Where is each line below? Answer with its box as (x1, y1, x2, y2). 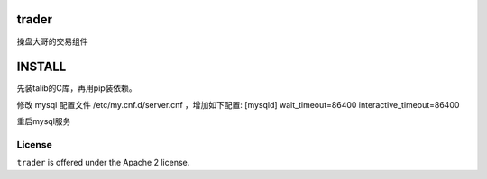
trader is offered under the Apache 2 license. (16, 157, 190, 168)
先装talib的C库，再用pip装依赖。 (16, 83, 137, 94)
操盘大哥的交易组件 (16, 36, 88, 47)
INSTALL (16, 59, 67, 75)
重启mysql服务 (16, 116, 71, 127)
